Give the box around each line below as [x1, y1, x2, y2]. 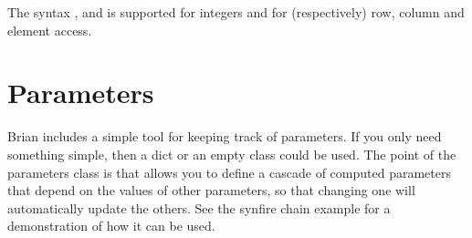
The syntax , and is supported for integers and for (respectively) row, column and [7, 3, 465, 21]
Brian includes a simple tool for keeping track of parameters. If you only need [7, 127, 442, 146]
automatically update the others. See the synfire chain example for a [7, 198, 391, 217]
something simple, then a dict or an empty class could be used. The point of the [7, 144, 456, 163]
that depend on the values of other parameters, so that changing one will [7, 181, 415, 200]
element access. [7, 20, 92, 39]
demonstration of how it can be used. [7, 216, 215, 235]
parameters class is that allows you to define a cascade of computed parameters [7, 162, 451, 181]
